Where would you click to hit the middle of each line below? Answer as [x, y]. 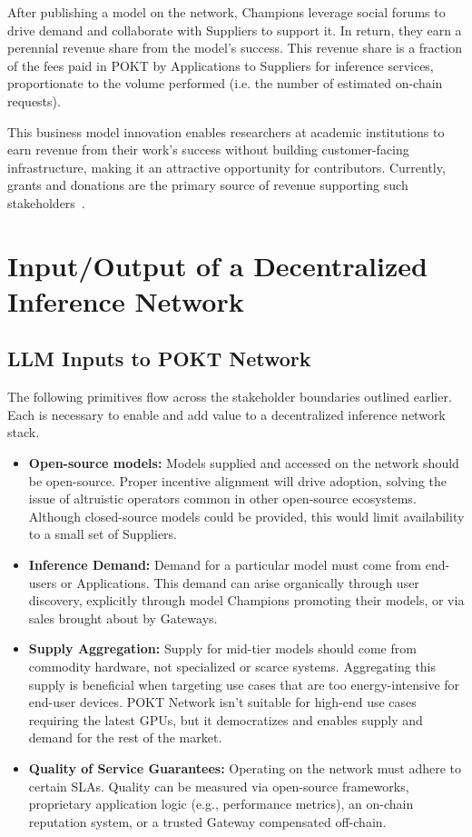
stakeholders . [46, 202]
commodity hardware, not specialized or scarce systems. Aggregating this [232, 667]
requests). [34, 100]
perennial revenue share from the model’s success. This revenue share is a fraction [235, 48]
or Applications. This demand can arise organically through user [240, 582]
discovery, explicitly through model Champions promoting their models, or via [246, 600]
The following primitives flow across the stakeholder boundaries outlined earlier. [230, 397]
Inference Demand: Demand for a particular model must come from [225, 565]
